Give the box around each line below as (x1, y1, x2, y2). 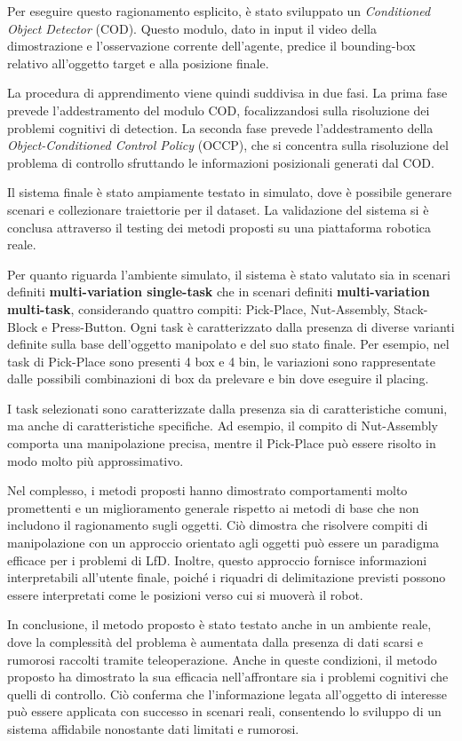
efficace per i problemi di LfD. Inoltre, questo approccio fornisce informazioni (7, 550, 427, 569)
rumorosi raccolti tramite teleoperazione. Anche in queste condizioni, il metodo (7, 650, 437, 668)
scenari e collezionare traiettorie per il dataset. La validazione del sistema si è (7, 200, 429, 218)
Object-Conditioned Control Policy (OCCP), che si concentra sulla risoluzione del (7, 136, 449, 154)
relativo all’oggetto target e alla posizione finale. (7, 53, 269, 72)
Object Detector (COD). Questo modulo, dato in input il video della (7, 19, 377, 37)
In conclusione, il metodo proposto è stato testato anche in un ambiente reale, (7, 615, 432, 634)
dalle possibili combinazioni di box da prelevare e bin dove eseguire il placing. (7, 369, 429, 388)
